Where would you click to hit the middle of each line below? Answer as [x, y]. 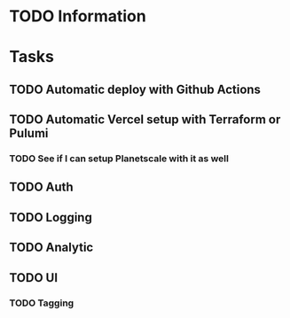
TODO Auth [41, 187]
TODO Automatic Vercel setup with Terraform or [145, 120]
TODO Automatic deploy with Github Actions [135, 89]
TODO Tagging [42, 303]
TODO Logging [51, 217]
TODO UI [34, 278]
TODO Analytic [51, 248]
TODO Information [78, 16]
